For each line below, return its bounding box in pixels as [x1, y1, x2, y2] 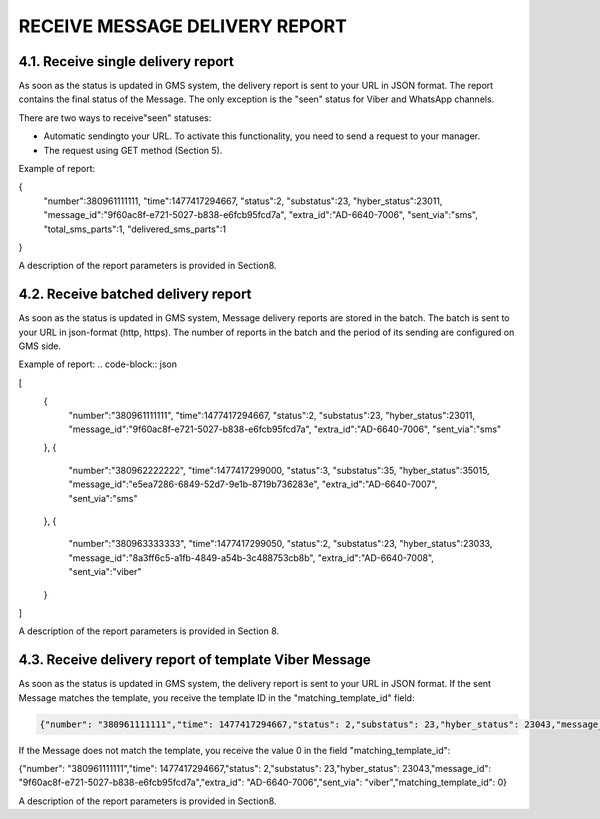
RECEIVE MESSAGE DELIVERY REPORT [18, 15, 347, 37]
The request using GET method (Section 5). [43, 144, 223, 156]
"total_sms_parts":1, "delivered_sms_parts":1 [43, 223, 227, 235]
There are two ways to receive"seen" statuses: [18, 111, 212, 124]
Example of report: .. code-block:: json [18, 358, 178, 370]
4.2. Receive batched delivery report [18, 286, 252, 303]
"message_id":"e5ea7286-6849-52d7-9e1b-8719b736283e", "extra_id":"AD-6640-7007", [68, 478, 438, 490]
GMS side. [18, 340, 62, 352]
